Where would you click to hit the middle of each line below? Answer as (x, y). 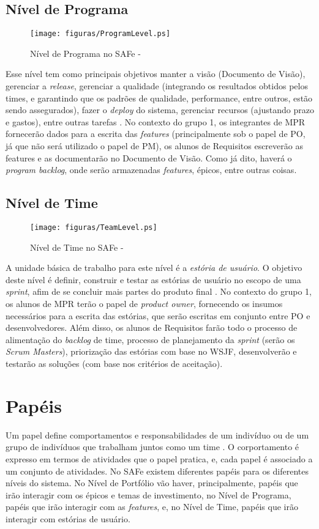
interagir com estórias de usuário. (68, 518)
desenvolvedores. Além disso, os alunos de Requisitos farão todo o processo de (152, 327)
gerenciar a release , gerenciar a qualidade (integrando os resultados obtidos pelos (157, 86)
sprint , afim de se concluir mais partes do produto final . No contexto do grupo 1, (159, 291)
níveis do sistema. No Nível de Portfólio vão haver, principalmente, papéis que (152, 483)
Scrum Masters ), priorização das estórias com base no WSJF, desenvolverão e (151, 351)
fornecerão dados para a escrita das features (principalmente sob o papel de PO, (156, 134)
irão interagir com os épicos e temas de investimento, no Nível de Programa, (148, 494)
